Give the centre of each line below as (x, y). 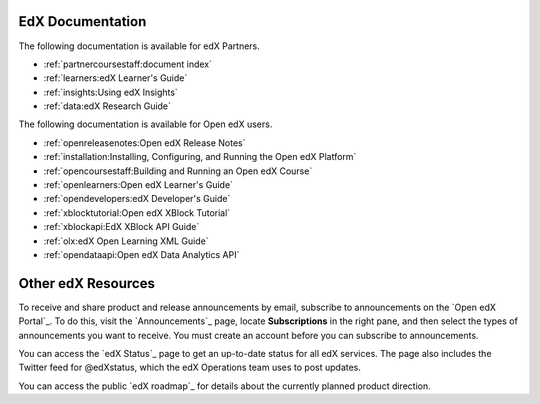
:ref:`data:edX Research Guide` (107, 106)
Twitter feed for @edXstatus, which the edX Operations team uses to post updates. (190, 367)
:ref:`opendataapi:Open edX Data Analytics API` (141, 254)
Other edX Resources (86, 283)
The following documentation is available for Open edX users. (145, 124)
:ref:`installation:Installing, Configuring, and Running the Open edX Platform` (200, 157)
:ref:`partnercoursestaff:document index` (128, 64)
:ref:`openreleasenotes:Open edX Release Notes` (144, 142)
